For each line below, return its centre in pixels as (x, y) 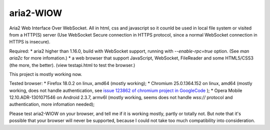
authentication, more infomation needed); (52, 104)
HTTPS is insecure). (30, 42)
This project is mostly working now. (46, 74)
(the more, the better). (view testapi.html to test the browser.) (72, 65)
